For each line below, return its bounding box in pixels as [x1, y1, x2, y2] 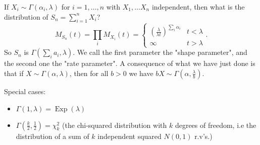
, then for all [69, 68, 109, 79]
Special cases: [4, 86, 46, 97]
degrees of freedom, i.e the [175, 119, 256, 130]
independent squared [97, 130, 162, 141]
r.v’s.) [194, 130, 213, 141]
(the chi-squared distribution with [62, 119, 167, 130]
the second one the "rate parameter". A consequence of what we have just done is [4, 58, 255, 68]
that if [4, 68, 24, 79]
